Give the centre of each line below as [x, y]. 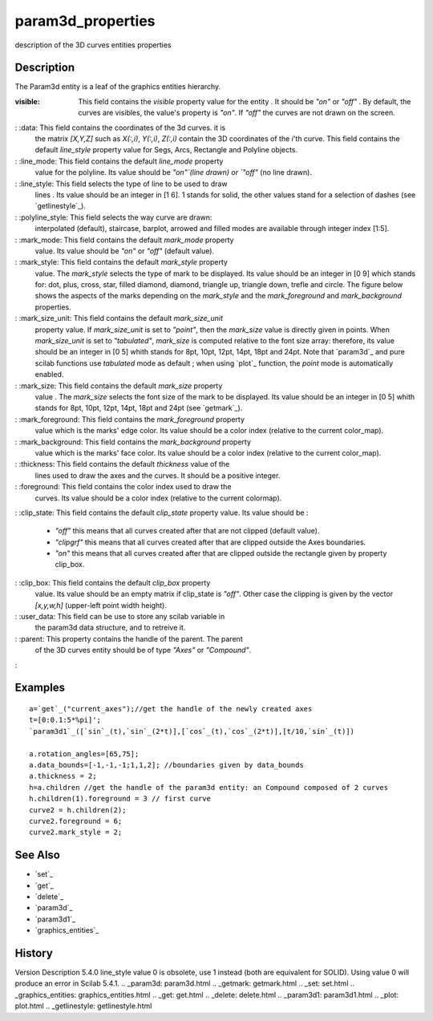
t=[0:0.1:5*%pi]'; [65, 720]
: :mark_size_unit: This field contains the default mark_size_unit [119, 318]
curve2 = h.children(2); [78, 810]
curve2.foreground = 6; [76, 821]
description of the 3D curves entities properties [93, 45]
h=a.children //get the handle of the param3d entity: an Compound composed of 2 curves [209, 787]
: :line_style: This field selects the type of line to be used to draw [121, 184]
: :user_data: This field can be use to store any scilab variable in [120, 617]
